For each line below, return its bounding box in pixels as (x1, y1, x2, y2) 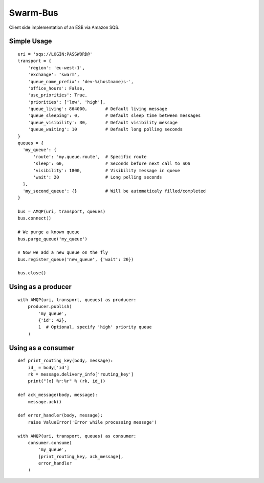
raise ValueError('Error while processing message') (27, 419, 157, 425)
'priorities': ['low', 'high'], (27, 99, 106, 105)
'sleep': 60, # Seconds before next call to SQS (33, 161, 191, 166)
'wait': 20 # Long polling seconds (33, 174, 162, 180)
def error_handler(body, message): (18, 413, 103, 418)
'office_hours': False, (27, 86, 85, 91)
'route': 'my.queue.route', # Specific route (33, 154, 147, 159)
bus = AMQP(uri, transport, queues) (18, 208, 106, 214)
